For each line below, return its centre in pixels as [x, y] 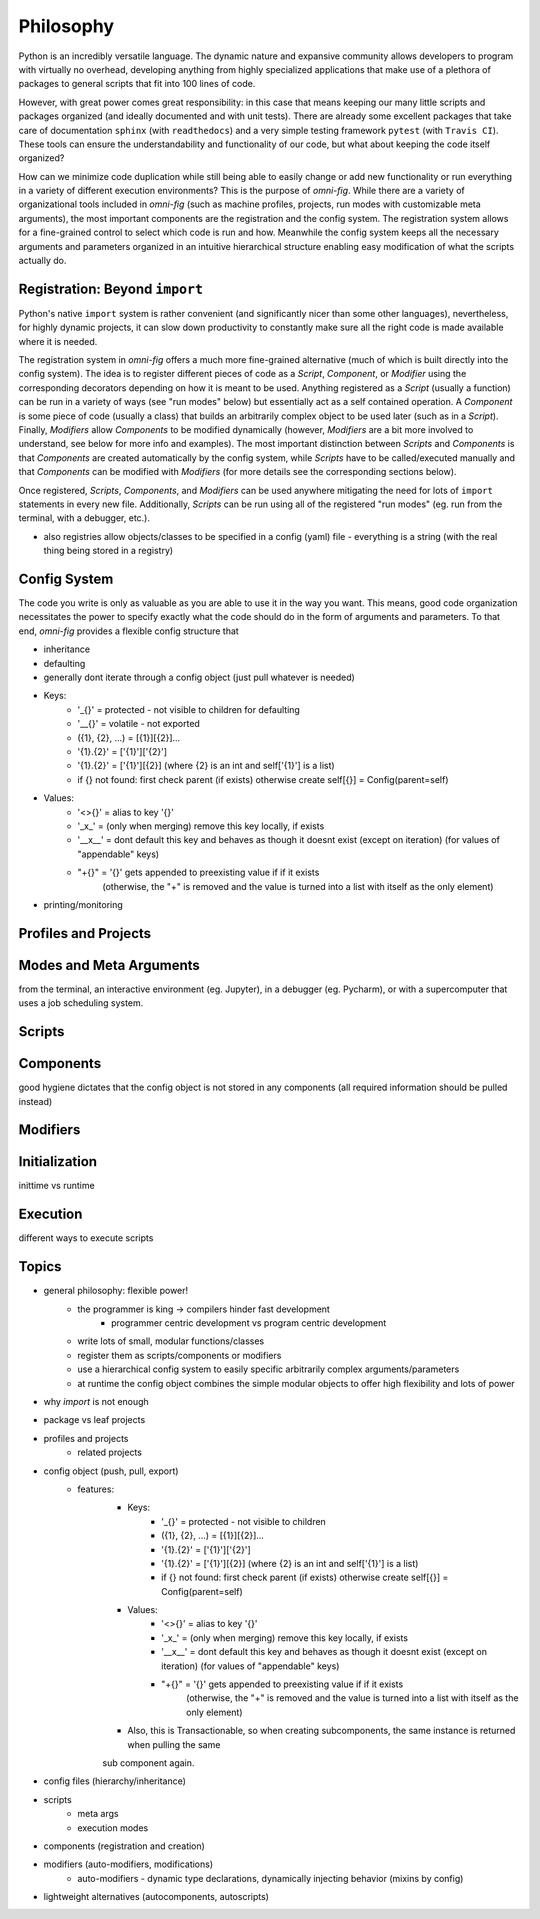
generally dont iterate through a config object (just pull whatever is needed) [199, 677]
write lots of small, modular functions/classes [171, 1341]
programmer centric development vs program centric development [249, 1323]
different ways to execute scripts [86, 1238]
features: [96, 1489]
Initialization [58, 1161]
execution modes [113, 1827]
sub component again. [148, 1762]
